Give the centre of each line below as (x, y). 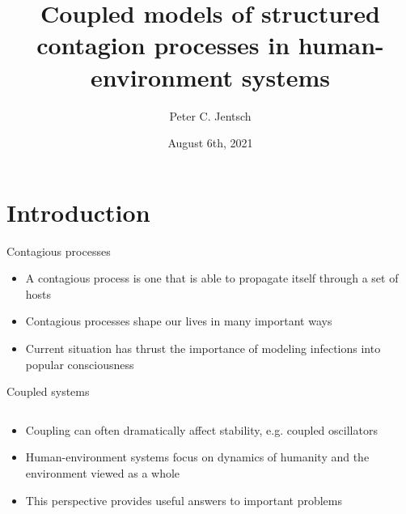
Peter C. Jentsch (210, 115)
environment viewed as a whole (103, 472)
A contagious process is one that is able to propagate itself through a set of (212, 278)
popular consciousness (80, 364)
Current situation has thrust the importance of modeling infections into (203, 348)
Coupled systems (48, 391)
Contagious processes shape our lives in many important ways (179, 321)
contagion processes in (163, 45)
